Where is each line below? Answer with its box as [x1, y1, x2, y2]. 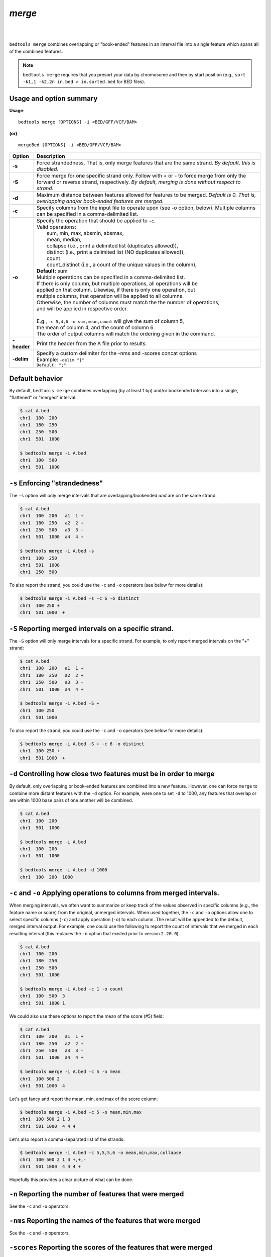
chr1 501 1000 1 [20, 1000, 65, 1006]
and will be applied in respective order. [36, 305, 128, 312]
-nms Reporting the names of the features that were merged [9, 1217, 201, 1225]
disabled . [36, 166, 59, 173]
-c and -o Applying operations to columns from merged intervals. [9, 889, 219, 897]
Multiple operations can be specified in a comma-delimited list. [36, 274, 185, 281]
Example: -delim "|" [36, 356, 85, 363]
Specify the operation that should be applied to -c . [36, 217, 156, 224]
